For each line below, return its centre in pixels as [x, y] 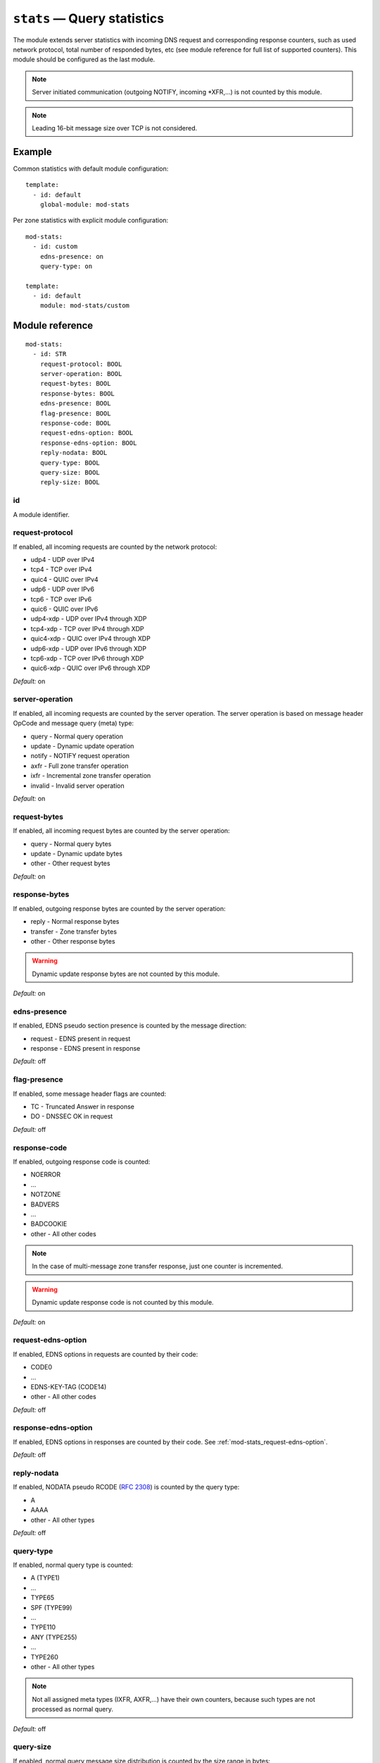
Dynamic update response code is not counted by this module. [123, 1303]
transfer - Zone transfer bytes [74, 932]
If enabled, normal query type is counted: [73, 1565]
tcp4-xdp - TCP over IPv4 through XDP [87, 628]
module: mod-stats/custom [85, 306]
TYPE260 [45, 1657]
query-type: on [66, 266]
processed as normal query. [73, 1709]
